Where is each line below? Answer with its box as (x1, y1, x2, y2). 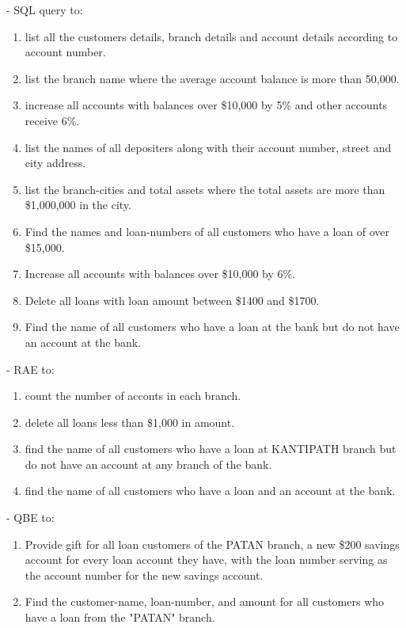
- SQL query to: (6, 2, 83, 17)
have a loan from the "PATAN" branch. (25, 609, 215, 626)
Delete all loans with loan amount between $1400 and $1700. (25, 291, 320, 308)
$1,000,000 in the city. (25, 196, 131, 213)
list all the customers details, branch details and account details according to (25, 28, 398, 44)
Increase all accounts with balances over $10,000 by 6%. (25, 265, 296, 282)
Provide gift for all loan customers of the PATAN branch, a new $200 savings (25, 535, 400, 552)
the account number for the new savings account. (25, 566, 264, 583)
